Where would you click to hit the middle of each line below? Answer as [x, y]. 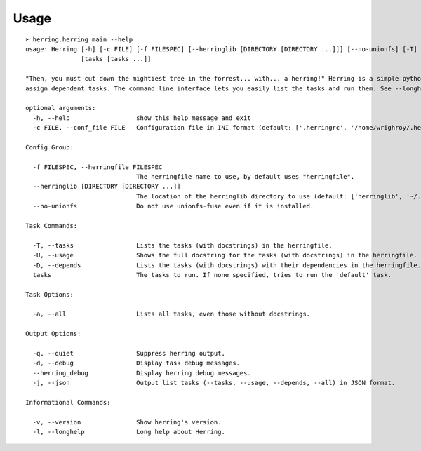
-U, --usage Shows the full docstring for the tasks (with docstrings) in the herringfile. [225, 255]
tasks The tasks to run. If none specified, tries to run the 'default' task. [212, 275]
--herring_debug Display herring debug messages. [142, 373]
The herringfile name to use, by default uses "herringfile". [245, 177]
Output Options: [53, 334]
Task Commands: [52, 225]
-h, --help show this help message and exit [142, 118]
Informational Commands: [68, 402]
